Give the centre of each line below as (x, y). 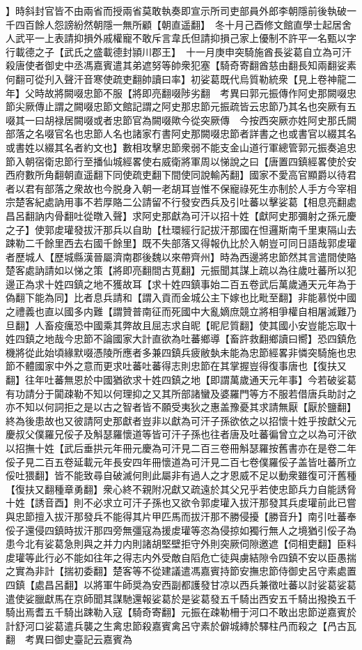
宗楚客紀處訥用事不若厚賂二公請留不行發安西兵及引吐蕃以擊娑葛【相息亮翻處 (181, 202)
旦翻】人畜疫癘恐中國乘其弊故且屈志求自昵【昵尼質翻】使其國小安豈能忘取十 (181, 325)
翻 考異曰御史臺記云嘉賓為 (69, 639)
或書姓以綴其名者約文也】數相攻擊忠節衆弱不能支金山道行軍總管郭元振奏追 (176, 147)
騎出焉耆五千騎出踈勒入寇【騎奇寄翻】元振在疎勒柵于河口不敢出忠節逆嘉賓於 (181, 612)
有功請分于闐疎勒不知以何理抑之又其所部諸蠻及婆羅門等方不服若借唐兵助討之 (181, 393)
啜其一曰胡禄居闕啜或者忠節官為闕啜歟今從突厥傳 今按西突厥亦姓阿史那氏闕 (181, 120)
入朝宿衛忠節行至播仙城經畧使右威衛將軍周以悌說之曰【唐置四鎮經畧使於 (181, 161)
